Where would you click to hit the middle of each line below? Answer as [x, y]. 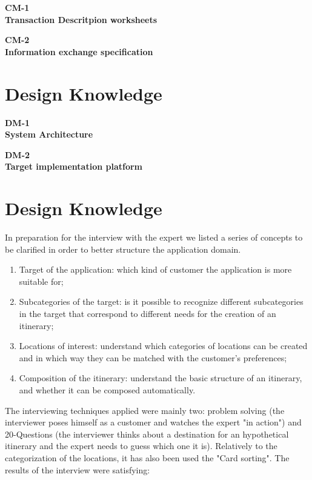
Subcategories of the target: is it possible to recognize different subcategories [161, 302]
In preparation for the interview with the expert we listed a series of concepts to [154, 237]
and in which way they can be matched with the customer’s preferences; [153, 357]
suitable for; [41, 281]
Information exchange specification [79, 51]
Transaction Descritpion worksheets [81, 19]
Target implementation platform [74, 166]
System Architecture [49, 134]
